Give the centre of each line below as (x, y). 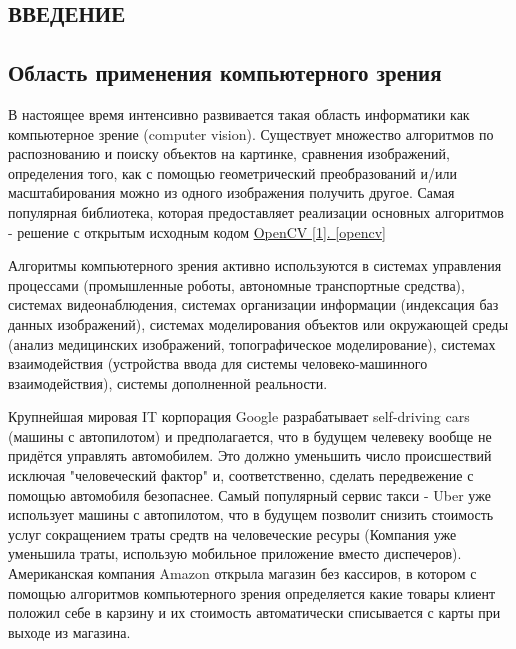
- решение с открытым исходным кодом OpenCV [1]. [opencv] (197, 231)
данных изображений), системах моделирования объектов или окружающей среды (258, 323)
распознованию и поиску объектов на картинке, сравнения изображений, (229, 153)
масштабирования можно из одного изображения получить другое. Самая (231, 192)
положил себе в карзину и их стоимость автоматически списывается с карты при (254, 612)
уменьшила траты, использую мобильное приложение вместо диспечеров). (235, 553)
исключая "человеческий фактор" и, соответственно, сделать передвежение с (241, 475)
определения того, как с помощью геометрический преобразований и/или (232, 172)
